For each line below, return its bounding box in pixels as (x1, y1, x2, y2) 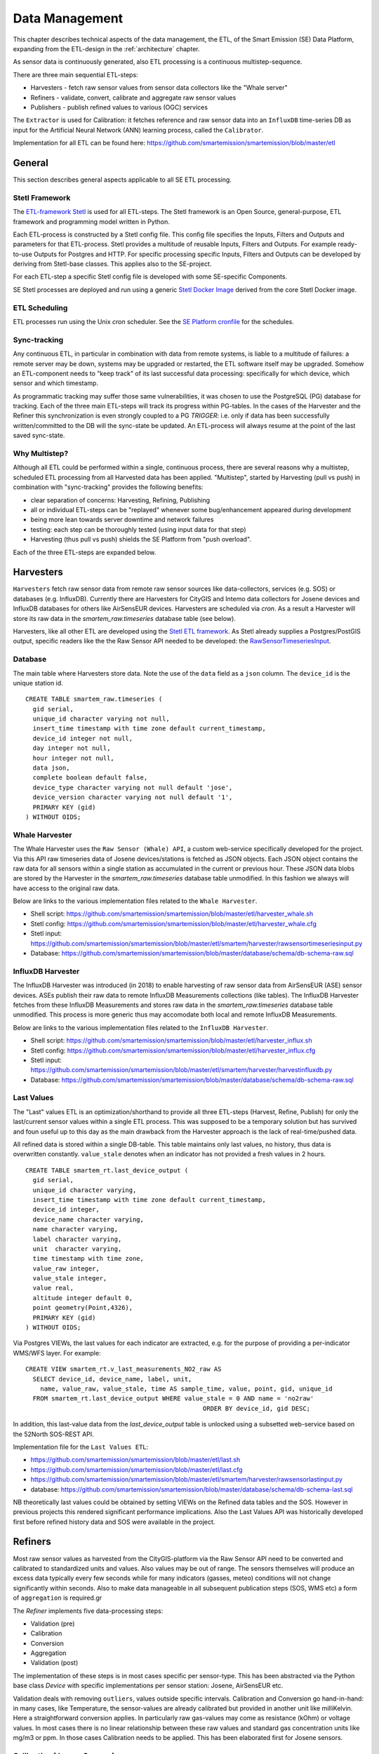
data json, (32, 764, 70, 772)
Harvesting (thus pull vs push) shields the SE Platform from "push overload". (30, 535, 252, 544)
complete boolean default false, (32, 774, 148, 782)
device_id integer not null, (32, 734, 133, 742)
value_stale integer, (32, 1274, 107, 1283)
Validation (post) (30, 1659, 79, 1667)
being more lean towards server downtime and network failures (30, 516, 214, 524)
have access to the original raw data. (13, 884, 120, 892)
